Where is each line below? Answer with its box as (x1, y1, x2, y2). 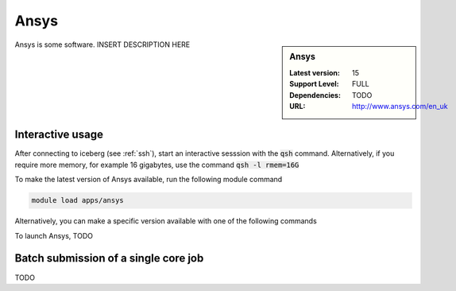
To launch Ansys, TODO (14, 231, 93, 240)
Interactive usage (14, 128, 103, 142)
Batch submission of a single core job (14, 251, 204, 266)
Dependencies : (289, 90, 342, 99)
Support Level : (289, 80, 339, 89)
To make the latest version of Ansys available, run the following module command (14, 175, 283, 184)
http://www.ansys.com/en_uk (352, 101, 448, 111)
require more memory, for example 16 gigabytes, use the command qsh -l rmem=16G (14, 160, 299, 169)
